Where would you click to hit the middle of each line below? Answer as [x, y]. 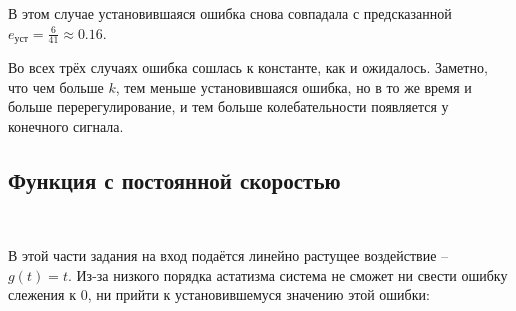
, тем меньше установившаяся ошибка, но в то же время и [293, 86]
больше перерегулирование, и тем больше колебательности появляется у [228, 106]
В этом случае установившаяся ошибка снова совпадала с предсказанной [230, 13]
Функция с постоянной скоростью [174, 179]
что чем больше [56, 86]
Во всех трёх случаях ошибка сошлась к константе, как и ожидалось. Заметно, [248, 67]
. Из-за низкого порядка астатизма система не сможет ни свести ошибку [287, 274]
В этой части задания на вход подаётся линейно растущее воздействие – [228, 255]
